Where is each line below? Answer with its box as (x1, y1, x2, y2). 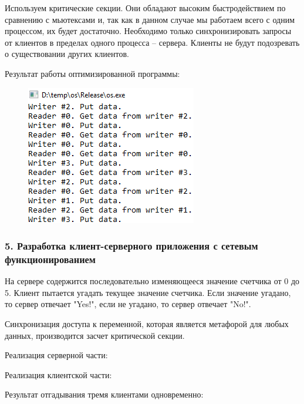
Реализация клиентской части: (5, 368, 112, 381)
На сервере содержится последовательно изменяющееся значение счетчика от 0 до (5, 275, 300, 287)
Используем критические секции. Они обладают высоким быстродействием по (5, 2, 286, 14)
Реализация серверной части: (5, 349, 108, 361)
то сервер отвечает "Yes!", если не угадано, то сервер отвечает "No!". (5, 298, 251, 310)
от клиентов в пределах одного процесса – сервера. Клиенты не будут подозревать (5, 36, 300, 48)
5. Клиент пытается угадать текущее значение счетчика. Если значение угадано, (5, 286, 291, 298)
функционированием (5, 252, 96, 266)
